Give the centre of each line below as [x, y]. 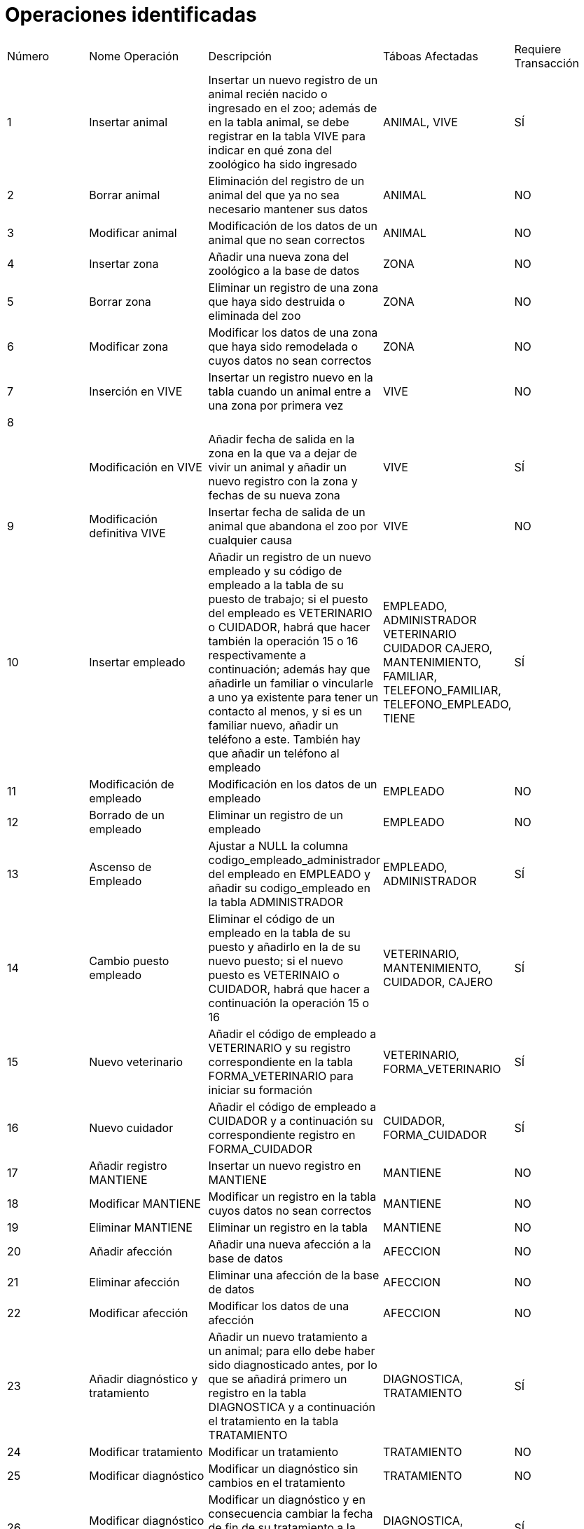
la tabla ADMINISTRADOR [276, 902]
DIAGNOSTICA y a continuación [292, 1407]
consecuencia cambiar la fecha [291, 1513]
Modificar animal [133, 233]
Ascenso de [120, 867]
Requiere [538, 49]
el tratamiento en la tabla [273, 1421]
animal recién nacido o [268, 94]
